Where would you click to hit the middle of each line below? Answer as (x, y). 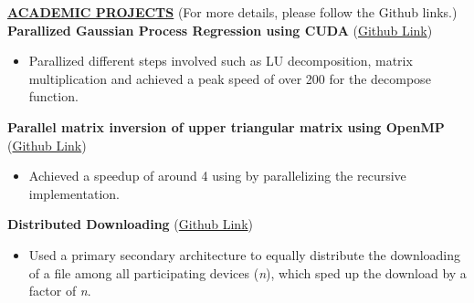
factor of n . (60, 291)
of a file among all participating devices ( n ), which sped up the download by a (248, 272)
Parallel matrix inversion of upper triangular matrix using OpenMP (226, 126)
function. (53, 96)
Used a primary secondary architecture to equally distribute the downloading (245, 254)
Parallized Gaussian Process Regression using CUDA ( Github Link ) (220, 30)
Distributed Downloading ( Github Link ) (130, 224)
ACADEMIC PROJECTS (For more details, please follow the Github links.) (232, 12)
